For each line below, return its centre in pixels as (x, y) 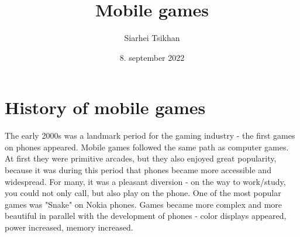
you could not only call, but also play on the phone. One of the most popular (143, 193)
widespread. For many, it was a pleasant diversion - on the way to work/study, (145, 181)
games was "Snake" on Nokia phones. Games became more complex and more (144, 204)
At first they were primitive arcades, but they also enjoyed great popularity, (141, 158)
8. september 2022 (152, 57)
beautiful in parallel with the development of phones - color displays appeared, (146, 216)
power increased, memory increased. (69, 227)
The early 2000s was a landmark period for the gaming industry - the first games (150, 135)
